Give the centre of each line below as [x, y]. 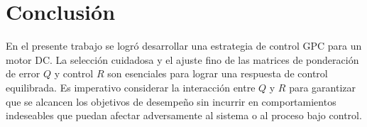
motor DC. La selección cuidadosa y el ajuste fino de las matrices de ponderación [182, 59]
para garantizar [323, 87]
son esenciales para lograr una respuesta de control [218, 73]
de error [23, 73]
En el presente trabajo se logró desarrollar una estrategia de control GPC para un [184, 46]
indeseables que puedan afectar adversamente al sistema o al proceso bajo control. [184, 115]
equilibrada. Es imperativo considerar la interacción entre [131, 87]
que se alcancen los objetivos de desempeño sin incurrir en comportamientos [171, 101]
